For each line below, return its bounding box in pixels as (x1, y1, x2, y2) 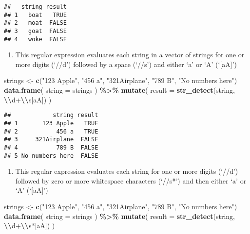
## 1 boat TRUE (4, 11, 67, 18)
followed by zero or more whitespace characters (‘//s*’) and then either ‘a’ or (15, 175, 247, 185)
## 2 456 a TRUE (4, 128, 98, 135)
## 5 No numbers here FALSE (4, 152, 98, 159)
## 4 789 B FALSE (4, 144, 98, 151)
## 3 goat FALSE (4, 27, 67, 34)
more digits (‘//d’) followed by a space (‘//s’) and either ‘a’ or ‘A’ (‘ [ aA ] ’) (15, 59, 237, 69)
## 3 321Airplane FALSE (4, 136, 98, 143)
